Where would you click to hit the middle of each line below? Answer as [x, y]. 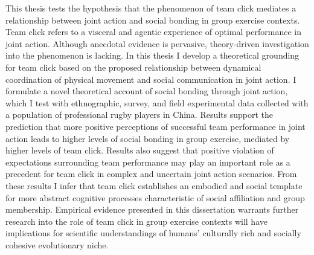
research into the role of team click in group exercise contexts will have [136, 221]
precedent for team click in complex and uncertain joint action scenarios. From [151, 174]
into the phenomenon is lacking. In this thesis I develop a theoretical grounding [152, 55]
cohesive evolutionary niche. [57, 244]
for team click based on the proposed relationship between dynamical [133, 67]
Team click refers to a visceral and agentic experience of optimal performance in [153, 32]
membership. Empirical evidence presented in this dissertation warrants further [152, 209]
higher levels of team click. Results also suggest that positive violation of [140, 150]
